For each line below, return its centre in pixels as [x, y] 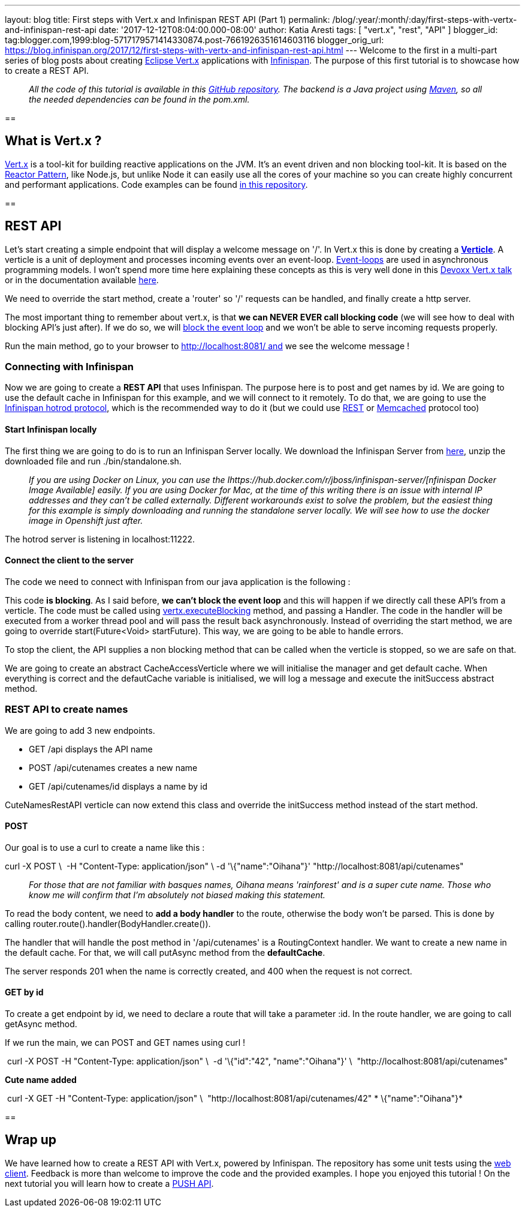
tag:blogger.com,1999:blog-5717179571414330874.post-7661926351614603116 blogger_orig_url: [194, 40]
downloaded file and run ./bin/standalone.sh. [93, 461]
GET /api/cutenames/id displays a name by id [118, 786]
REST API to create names [67, 709]
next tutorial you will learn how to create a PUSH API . [109, 1183]
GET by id [24, 992]
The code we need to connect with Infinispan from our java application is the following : [178, 581]
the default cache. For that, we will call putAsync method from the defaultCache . [165, 952]
